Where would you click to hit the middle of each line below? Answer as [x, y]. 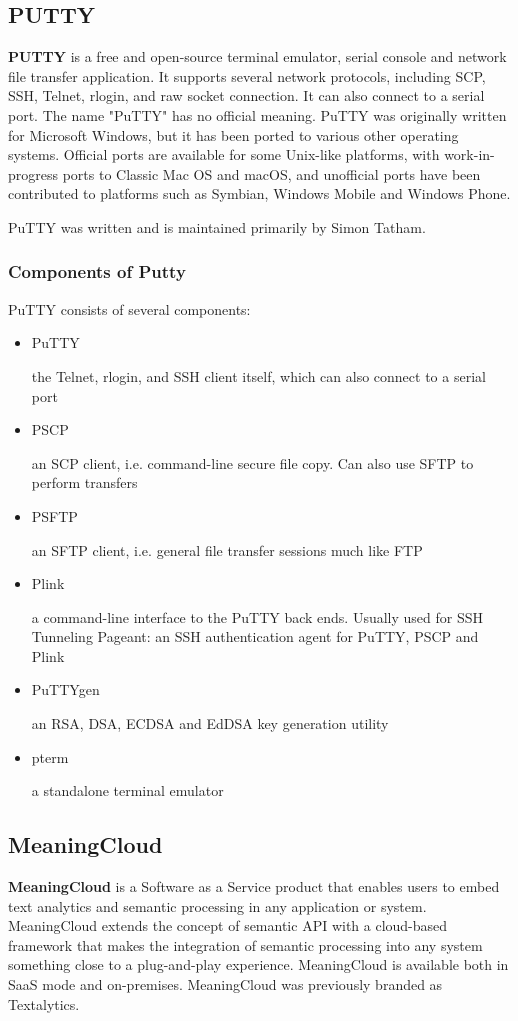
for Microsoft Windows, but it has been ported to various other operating [233, 134]
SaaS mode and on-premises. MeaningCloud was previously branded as [225, 984]
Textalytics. [44, 1003]
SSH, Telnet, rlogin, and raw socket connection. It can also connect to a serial [246, 95]
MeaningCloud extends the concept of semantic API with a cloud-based [228, 925]
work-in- [469, 154]
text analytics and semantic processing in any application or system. [217, 905]
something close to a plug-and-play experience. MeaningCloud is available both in [258, 964]
